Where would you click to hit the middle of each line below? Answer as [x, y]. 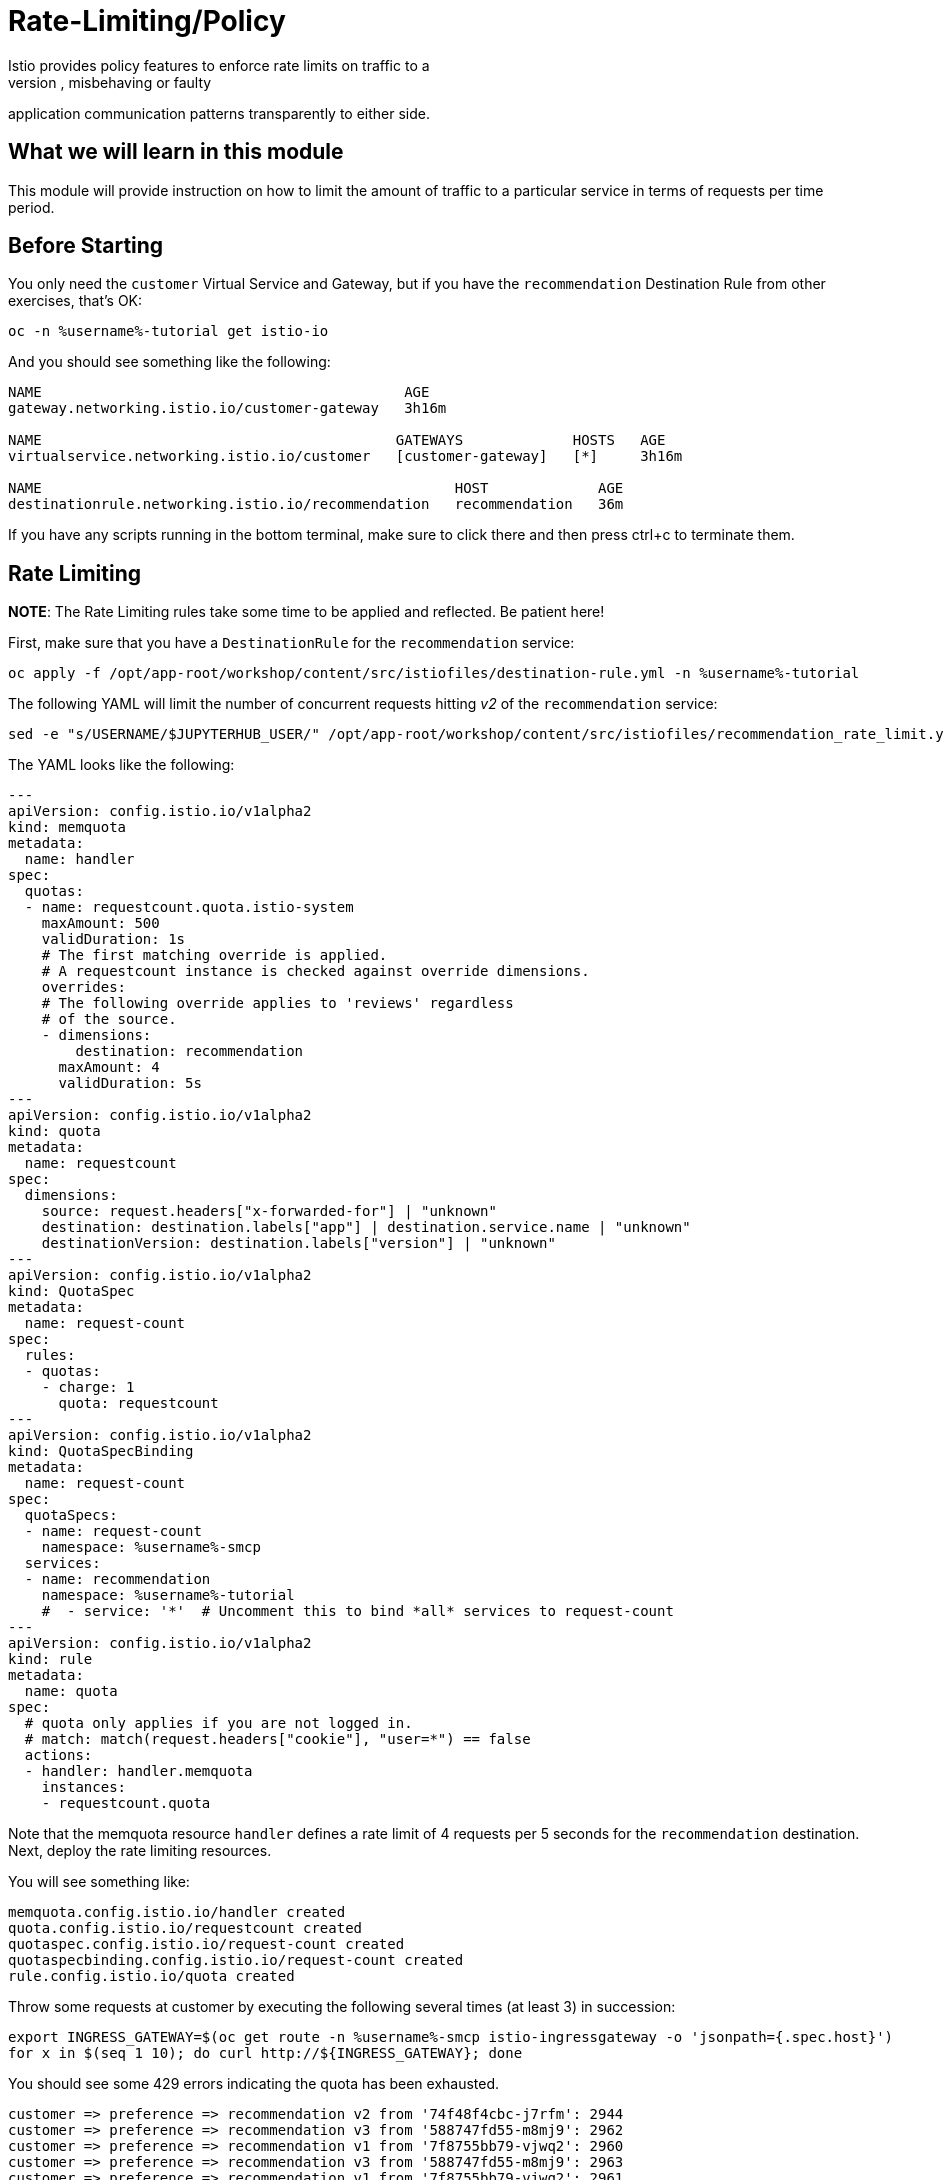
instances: [84, 1787]
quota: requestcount [138, 1403]
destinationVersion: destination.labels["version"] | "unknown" [298, 1243]
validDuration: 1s [113, 939]
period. [31, 207]
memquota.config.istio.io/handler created [177, 1912]
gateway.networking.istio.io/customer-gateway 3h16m [227, 408]
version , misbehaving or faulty [110, 82]
